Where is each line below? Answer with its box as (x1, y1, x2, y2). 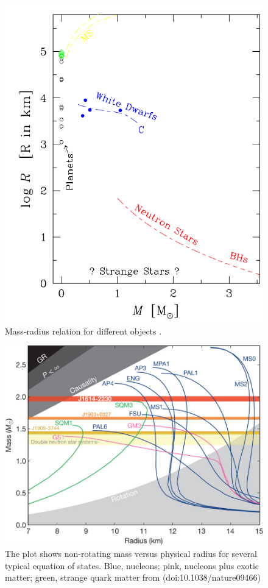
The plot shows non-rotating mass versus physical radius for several (5, 547, 257, 559)
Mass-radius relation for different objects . (5, 324, 162, 337)
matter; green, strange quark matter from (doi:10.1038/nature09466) (5, 571, 261, 584)
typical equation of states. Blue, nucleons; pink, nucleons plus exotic (5, 559, 259, 572)
